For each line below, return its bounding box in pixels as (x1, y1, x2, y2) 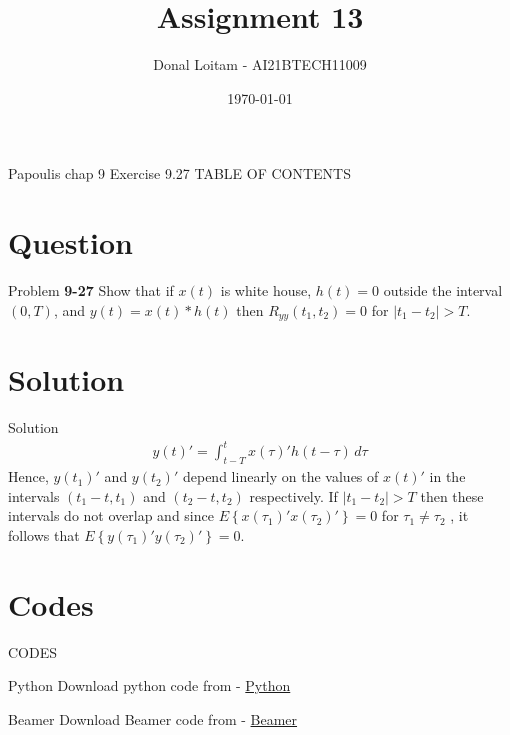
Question (8, 222, 133, 263)
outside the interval (383, 280, 503, 301)
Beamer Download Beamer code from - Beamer (8, 708, 298, 729)
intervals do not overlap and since (8, 505, 214, 526)
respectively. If (249, 485, 338, 506)
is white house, (220, 280, 312, 301)
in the (429, 466, 466, 487)
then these (420, 485, 484, 506)
